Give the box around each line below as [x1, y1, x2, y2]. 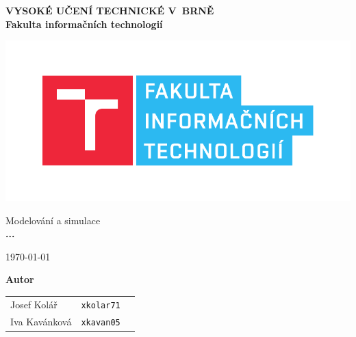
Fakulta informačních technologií [5, 16, 163, 31]
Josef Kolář [10, 297, 58, 311]
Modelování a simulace [5, 213, 101, 227]
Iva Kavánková [10, 314, 72, 328]
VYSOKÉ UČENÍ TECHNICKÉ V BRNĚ [5, 3, 214, 17]
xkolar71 [81, 300, 120, 310]
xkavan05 [81, 317, 120, 327]
